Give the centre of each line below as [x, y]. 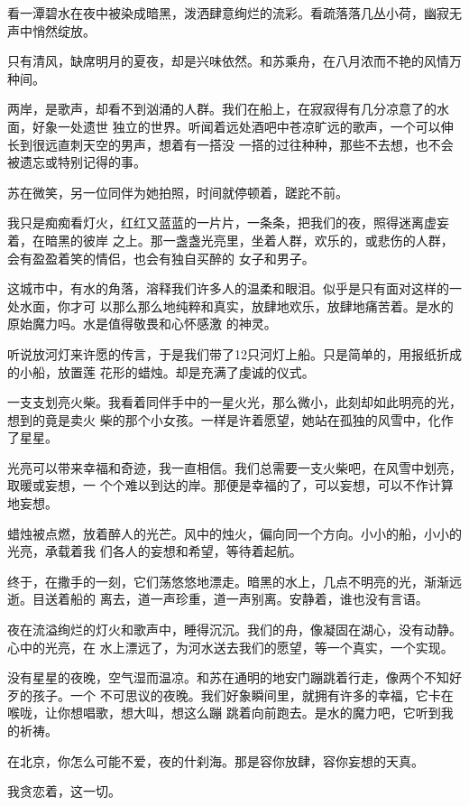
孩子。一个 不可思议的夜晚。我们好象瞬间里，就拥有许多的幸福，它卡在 [243, 695]
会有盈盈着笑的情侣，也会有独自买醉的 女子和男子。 [161, 258]
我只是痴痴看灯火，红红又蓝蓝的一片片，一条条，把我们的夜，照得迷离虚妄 [228, 222]
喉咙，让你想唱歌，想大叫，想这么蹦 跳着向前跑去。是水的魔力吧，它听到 [224, 713]
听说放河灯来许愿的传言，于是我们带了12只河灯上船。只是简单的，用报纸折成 [234, 353]
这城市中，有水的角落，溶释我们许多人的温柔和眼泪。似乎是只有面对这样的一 [234, 288]
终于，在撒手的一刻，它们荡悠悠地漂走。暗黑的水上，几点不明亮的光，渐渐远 [234, 581]
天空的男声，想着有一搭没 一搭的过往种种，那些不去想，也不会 [268, 144]
